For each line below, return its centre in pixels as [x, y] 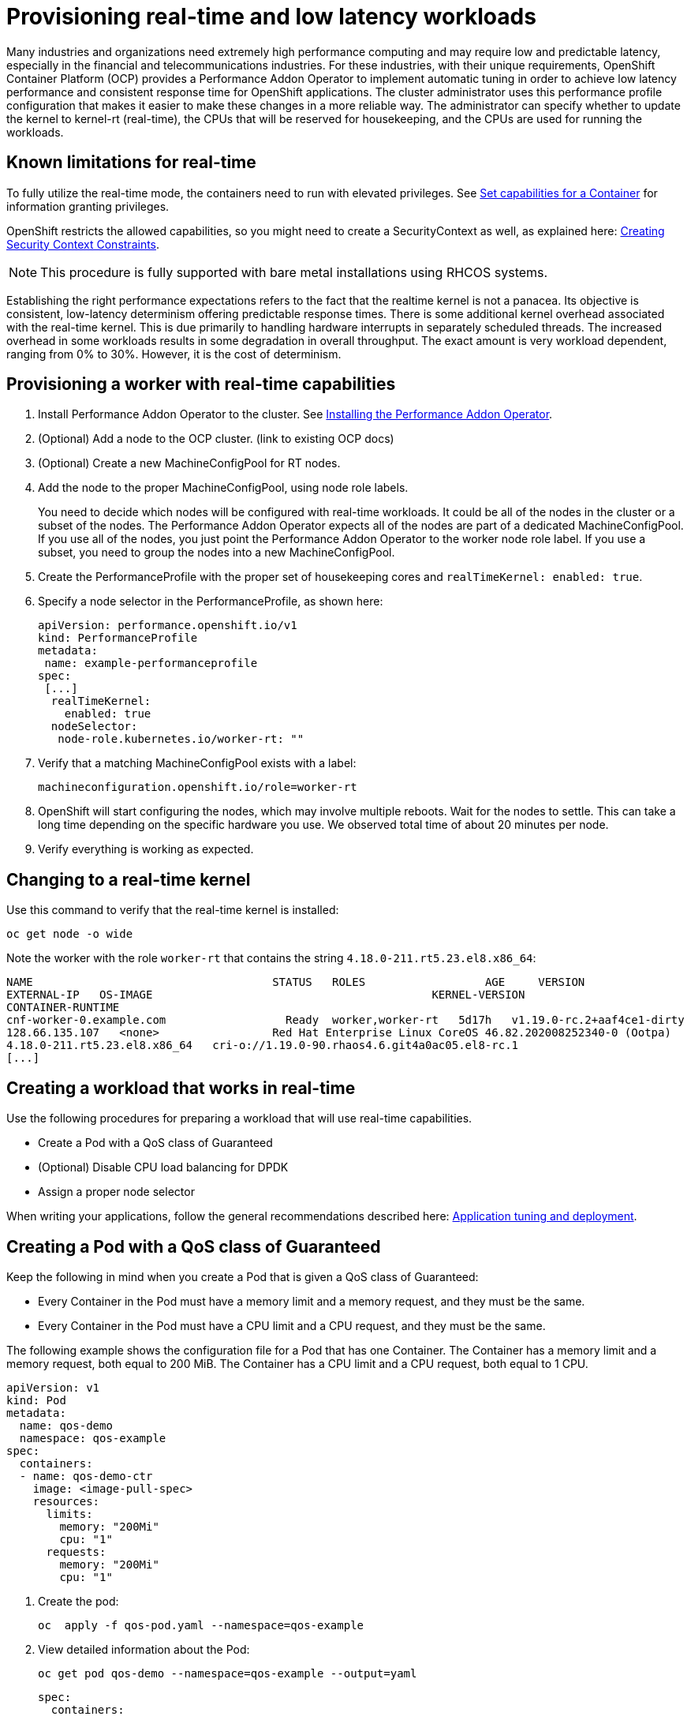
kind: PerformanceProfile [118, 638]
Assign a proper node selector [116, 1192]
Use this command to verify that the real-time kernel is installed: [173, 910]
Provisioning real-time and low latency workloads [271, 17]
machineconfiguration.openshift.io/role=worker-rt [198, 787]
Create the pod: [78, 1601]
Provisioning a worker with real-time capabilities [201, 384]
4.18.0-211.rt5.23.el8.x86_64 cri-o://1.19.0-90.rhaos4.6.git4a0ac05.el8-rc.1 [263, 1045]
